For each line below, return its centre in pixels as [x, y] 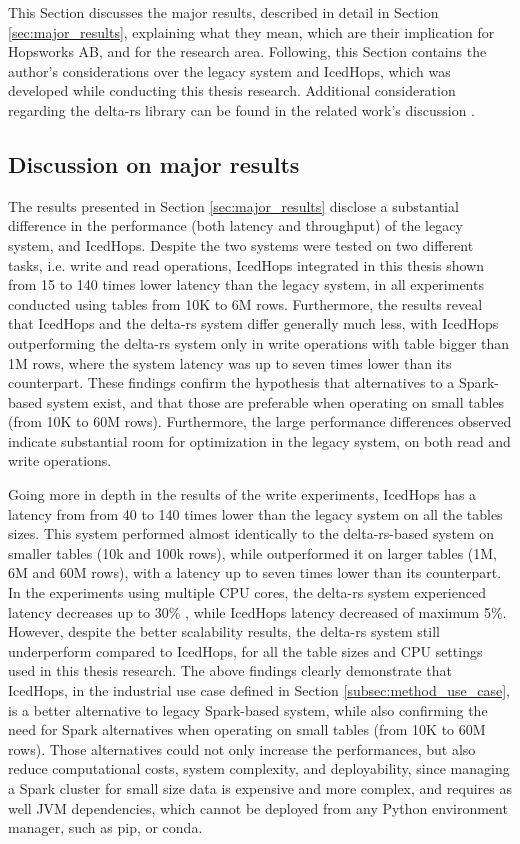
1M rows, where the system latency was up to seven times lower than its [230, 362]
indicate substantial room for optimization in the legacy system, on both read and [259, 440]
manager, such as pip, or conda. [105, 827]
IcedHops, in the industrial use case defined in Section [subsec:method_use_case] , [259, 690]
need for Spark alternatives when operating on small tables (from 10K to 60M [247, 729]
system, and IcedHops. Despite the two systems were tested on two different [241, 244]
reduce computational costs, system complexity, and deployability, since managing [259, 768]
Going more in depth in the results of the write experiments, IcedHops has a [242, 494]
